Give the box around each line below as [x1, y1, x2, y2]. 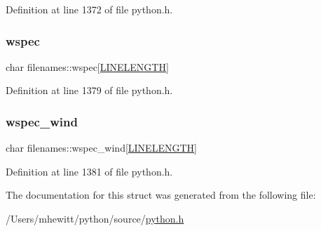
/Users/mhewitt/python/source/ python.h [6, 211, 184, 225]
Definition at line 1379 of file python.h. [6, 83, 173, 98]
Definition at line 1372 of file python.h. [6, 2, 173, 16]
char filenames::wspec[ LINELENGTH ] [6, 59, 169, 74]
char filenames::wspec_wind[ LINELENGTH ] [6, 140, 197, 155]
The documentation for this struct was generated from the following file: [6, 187, 316, 202]
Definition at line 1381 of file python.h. [6, 164, 173, 178]
